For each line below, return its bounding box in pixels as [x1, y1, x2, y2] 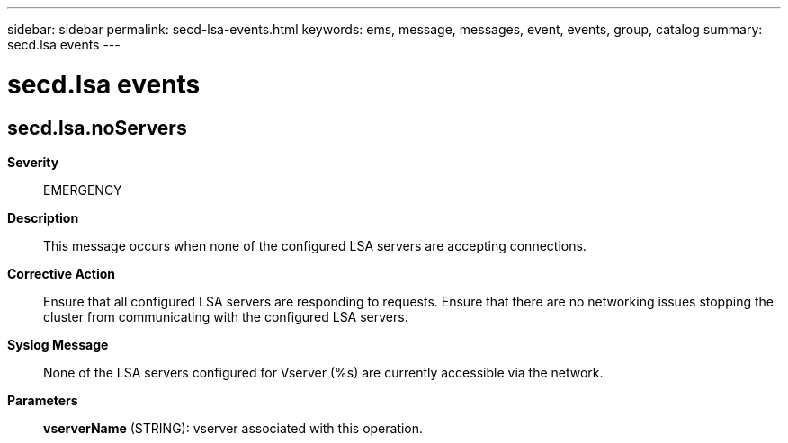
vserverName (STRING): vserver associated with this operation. [43, 420, 424, 436]
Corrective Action [7, 265, 115, 281]
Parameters [7, 392, 78, 408]
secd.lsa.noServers [7, 116, 187, 139]
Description [7, 209, 79, 226]
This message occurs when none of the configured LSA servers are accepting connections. [43, 237, 587, 253]
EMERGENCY [43, 182, 122, 198]
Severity [7, 154, 59, 170]
